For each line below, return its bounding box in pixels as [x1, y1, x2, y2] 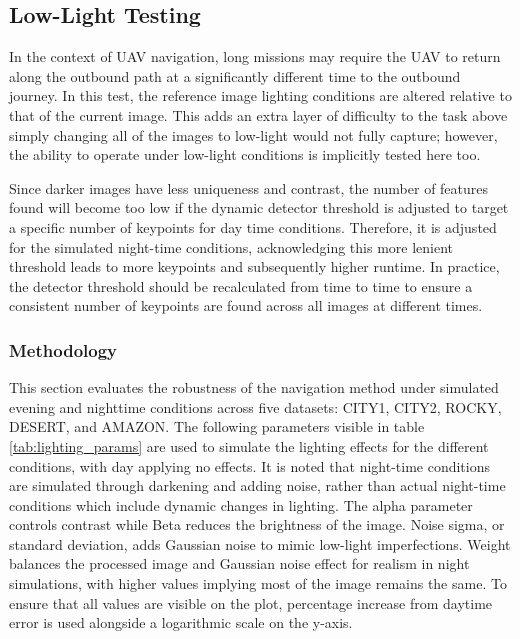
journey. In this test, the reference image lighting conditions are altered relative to [9, 85, 512, 106]
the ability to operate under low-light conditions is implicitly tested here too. [9, 144, 481, 165]
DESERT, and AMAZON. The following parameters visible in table [9, 416, 425, 437]
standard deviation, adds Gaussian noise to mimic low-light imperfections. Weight [9, 533, 511, 554]
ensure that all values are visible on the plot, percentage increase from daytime [9, 592, 493, 613]
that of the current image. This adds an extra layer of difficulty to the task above [9, 104, 508, 125]
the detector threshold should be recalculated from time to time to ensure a [9, 275, 473, 296]
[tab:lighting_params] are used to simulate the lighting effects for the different [9, 435, 489, 456]
